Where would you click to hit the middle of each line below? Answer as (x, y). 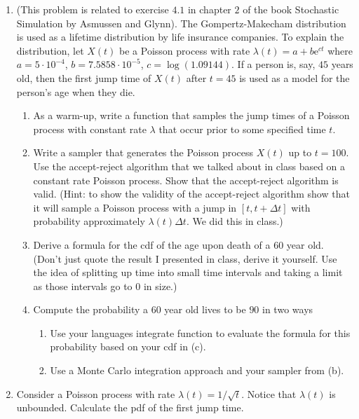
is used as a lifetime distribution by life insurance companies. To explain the (180, 37)
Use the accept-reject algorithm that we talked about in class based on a (189, 166)
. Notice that (269, 393)
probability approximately (89, 221)
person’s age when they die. (76, 91)
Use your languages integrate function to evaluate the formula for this (200, 332)
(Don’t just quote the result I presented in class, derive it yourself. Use (185, 258)
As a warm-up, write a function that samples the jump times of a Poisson (191, 115)
